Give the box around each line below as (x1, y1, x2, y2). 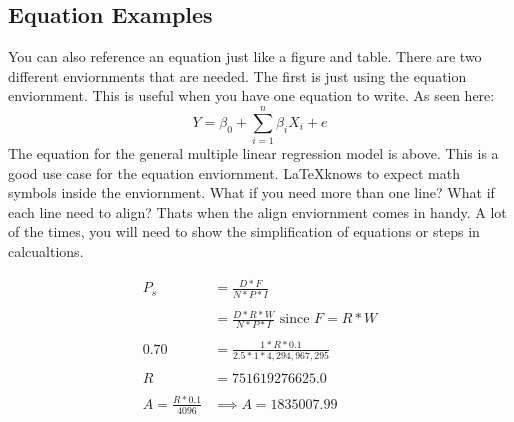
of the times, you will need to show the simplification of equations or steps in (8, 221, 480, 242)
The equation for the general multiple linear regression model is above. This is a (8, 143, 499, 164)
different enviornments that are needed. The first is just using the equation (8, 65, 467, 86)
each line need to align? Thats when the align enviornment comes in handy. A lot (8, 201, 507, 222)
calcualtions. (8, 241, 84, 262)
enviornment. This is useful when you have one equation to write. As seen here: (8, 85, 495, 106)
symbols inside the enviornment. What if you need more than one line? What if (8, 182, 495, 203)
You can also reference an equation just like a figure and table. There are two (8, 46, 482, 67)
